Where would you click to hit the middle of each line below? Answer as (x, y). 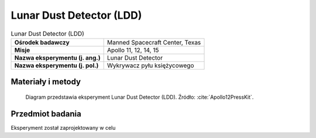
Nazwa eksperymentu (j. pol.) (56, 65)
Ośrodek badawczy (42, 42)
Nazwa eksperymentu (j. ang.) (57, 57)
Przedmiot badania (46, 114)
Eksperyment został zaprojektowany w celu (63, 127)
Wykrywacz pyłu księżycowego (150, 65)
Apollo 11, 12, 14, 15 (133, 50)
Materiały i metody (46, 82)
